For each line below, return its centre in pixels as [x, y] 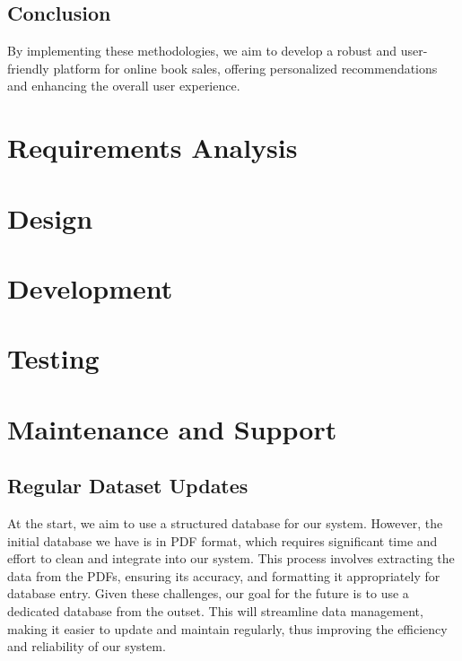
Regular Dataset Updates [128, 486]
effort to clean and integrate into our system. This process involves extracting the [231, 558]
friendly [28, 68]
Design [50, 217]
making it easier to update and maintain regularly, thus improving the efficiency [227, 628]
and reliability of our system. [87, 646]
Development [90, 287]
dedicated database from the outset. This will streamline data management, [215, 611]
